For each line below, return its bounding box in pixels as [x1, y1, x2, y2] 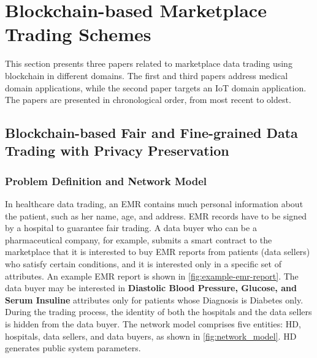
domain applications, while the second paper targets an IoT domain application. [5, 81, 307, 94]
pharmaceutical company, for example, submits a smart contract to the [5, 233, 272, 246]
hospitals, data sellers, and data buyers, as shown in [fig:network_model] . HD [5, 329, 297, 342]
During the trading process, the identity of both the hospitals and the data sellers [5, 305, 312, 318]
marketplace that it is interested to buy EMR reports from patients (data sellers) [5, 245, 310, 258]
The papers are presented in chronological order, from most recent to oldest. [5, 93, 291, 106]
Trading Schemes [5, 21, 151, 47]
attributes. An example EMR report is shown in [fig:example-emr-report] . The [5, 269, 299, 282]
